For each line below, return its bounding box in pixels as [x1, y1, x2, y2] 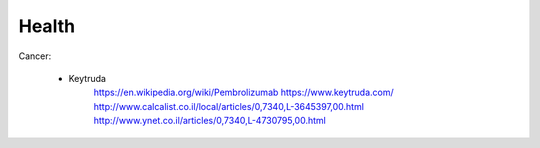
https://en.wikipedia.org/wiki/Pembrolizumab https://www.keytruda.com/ [93, 86, 394, 99]
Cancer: [18, 50, 52, 62]
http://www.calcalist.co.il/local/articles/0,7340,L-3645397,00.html [93, 100, 365, 112]
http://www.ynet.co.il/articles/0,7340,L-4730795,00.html [93, 115, 327, 127]
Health [18, 15, 75, 37]
